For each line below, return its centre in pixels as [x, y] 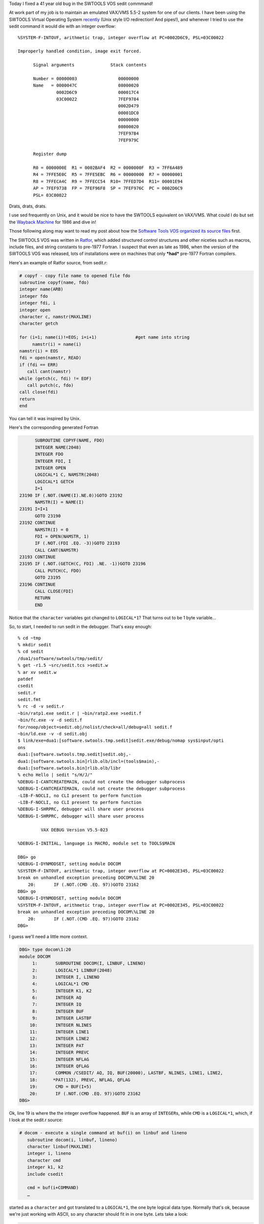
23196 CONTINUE [37, 584]
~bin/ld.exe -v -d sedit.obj [53, 734]
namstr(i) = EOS [39, 351]
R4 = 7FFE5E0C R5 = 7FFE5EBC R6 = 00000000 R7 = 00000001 [108, 175]
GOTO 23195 [48, 577]
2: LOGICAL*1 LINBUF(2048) [72, 970]
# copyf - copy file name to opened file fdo [75, 276]
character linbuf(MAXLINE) [59, 1147]
